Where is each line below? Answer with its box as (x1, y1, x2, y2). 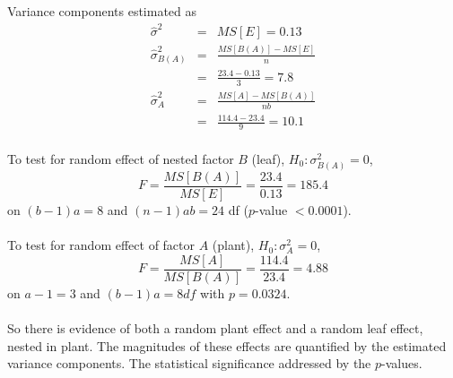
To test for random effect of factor (7, 236, 196, 254)
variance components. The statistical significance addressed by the (7, 354, 371, 373)
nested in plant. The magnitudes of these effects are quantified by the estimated (7, 336, 447, 355)
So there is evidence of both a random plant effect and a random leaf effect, (7, 318, 423, 337)
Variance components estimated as (7, 2, 197, 20)
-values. (381, 354, 423, 373)
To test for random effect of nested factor (7, 149, 234, 168)
